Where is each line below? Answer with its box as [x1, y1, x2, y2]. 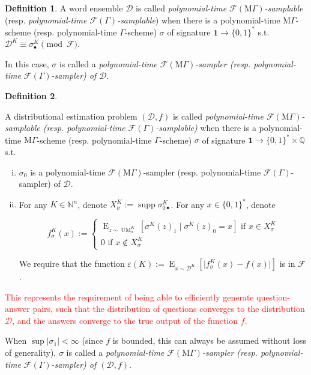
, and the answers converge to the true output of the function [12, 314, 238, 326]
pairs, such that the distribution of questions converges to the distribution [32, 302, 305, 315]
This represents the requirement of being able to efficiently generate [5, 290, 254, 303]
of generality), [5, 346, 56, 358]
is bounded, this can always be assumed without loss [112, 334, 306, 347]
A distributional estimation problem [5, 109, 137, 122]
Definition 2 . [5, 90, 58, 102]
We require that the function [19, 257, 125, 270]
